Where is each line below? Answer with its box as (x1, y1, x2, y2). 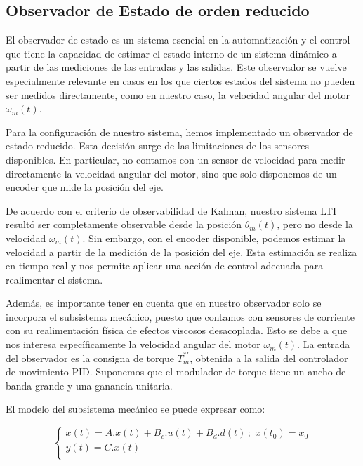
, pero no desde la (277, 217, 353, 232)
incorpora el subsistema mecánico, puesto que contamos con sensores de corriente (6, 309, 355, 324)
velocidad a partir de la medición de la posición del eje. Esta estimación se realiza (6, 244, 357, 259)
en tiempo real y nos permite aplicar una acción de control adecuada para (6, 258, 324, 273)
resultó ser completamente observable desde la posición (6, 217, 242, 232)
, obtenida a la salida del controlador (190, 350, 348, 365)
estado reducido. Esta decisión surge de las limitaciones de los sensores (6, 138, 309, 153)
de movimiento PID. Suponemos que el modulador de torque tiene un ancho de (6, 364, 346, 379)
